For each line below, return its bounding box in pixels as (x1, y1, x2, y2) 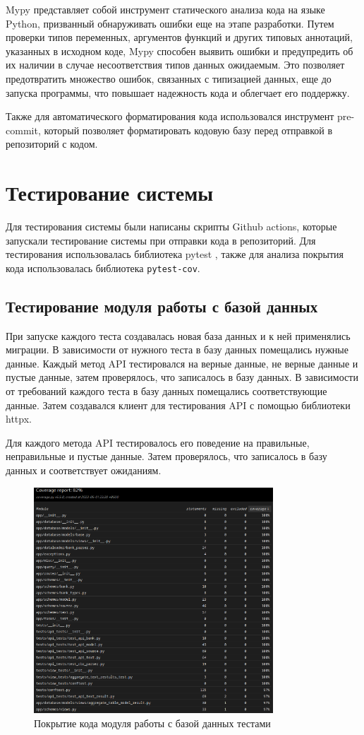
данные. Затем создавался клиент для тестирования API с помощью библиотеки (6, 397, 351, 412)
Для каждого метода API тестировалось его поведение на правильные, (6, 435, 310, 449)
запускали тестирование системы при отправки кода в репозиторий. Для (6, 233, 316, 247)
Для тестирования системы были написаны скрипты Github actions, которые (6, 219, 337, 234)
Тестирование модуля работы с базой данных (6, 295, 318, 317)
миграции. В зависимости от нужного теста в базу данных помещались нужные (6, 342, 348, 357)
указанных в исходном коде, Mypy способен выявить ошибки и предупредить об (6, 43, 353, 58)
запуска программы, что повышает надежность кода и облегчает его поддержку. (6, 85, 350, 100)
